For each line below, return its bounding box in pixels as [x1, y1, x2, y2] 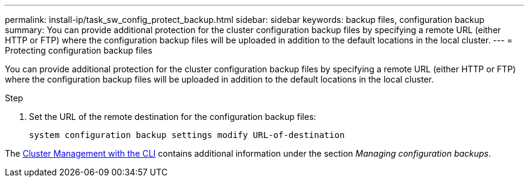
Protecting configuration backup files [5, 45, 153, 55]
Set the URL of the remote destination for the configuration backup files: [29, 111, 316, 122]
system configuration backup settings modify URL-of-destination [29, 130, 345, 140]
